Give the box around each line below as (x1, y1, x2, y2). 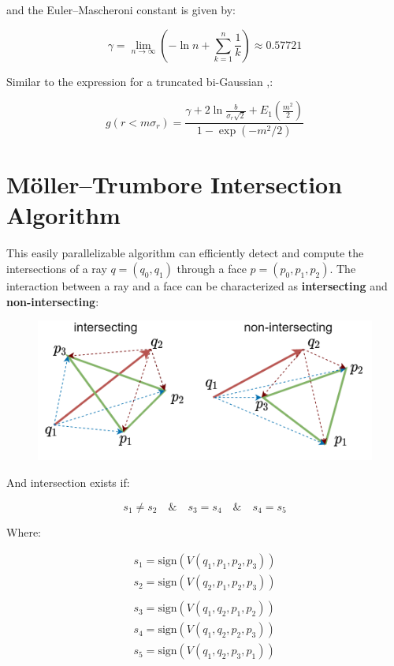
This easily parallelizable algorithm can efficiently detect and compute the (6, 245, 364, 261)
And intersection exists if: (6, 474, 130, 491)
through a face (177, 260, 247, 276)
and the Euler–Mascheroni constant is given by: (6, 2, 236, 17)
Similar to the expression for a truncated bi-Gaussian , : (6, 73, 273, 89)
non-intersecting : (6, 293, 99, 309)
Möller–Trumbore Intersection (6, 168, 343, 200)
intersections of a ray (6, 260, 107, 276)
